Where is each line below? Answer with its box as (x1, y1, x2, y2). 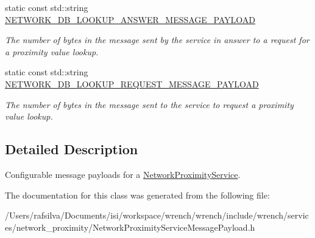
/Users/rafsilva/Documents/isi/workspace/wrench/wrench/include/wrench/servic (5, 209, 309, 222)
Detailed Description (5, 140, 138, 158)
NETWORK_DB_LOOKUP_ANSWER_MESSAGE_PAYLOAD (5, 13, 256, 25)
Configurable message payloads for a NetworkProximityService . (5, 168, 241, 180)
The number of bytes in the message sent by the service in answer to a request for (5, 33, 310, 46)
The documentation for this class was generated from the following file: (5, 188, 270, 201)
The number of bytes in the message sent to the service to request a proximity (5, 98, 294, 110)
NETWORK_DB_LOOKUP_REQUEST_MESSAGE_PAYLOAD (5, 77, 259, 90)
